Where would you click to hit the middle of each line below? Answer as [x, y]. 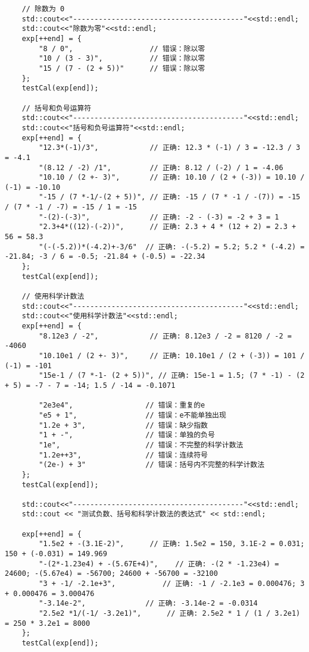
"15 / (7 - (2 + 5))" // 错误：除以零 [122, 68]
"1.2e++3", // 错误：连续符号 [123, 455]
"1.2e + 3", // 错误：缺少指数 [123, 425]
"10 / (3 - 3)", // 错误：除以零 [122, 59]
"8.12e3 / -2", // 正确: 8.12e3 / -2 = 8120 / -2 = [165, 336]
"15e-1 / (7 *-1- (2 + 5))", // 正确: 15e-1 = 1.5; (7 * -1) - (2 [172, 376]
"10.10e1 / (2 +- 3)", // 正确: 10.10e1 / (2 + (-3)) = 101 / [172, 355]
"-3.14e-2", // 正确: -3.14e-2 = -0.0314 [148, 604]
